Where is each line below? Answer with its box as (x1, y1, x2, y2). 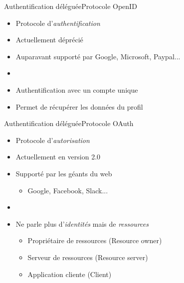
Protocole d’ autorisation (15, 135, 90, 145)
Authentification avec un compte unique (15, 84, 138, 95)
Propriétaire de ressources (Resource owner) (27, 235, 162, 246)
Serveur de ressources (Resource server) (27, 252, 148, 262)
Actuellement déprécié (15, 34, 83, 45)
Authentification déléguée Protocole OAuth (4, 118, 134, 129)
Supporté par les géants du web (15, 168, 112, 178)
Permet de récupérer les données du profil (15, 101, 143, 112)
